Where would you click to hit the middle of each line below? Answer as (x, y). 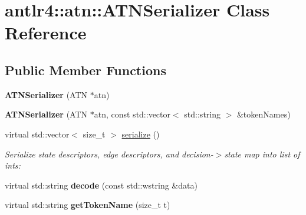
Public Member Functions (85, 70)
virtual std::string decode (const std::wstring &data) (101, 185)
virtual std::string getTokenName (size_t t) (88, 205)
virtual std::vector (37, 134)
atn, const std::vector (132, 114)
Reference (46, 33)
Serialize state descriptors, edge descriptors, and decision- (109, 154)
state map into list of (262, 154)
